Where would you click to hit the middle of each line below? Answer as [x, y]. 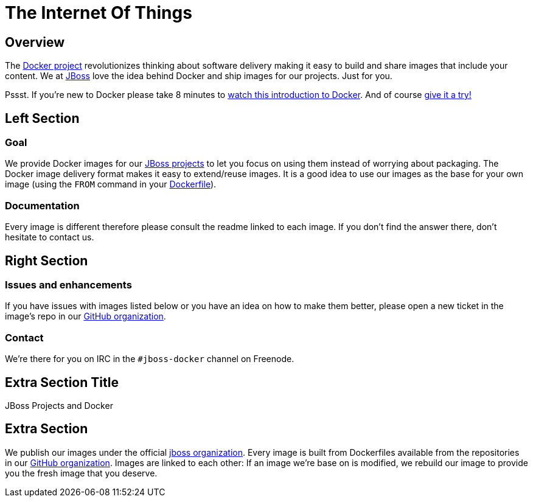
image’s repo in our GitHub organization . [85, 316]
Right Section [47, 260]
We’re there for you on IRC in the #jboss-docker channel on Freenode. [150, 359]
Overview [35, 42]
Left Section [42, 118]
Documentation [42, 205]
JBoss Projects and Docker [59, 405]
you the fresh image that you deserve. [81, 473]
